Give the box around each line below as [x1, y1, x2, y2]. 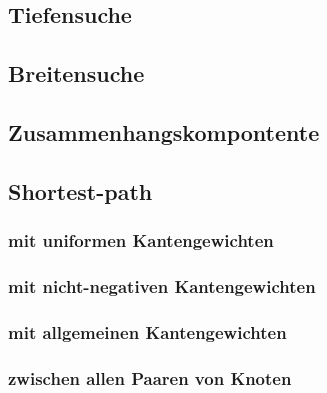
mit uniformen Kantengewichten [8, 228, 274, 253]
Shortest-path [8, 175, 153, 206]
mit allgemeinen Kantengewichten [8, 319, 287, 344]
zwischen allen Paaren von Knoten [8, 365, 292, 390]
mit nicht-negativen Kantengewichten [8, 273, 316, 298]
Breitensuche [8, 58, 145, 89]
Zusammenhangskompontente [8, 116, 320, 147]
